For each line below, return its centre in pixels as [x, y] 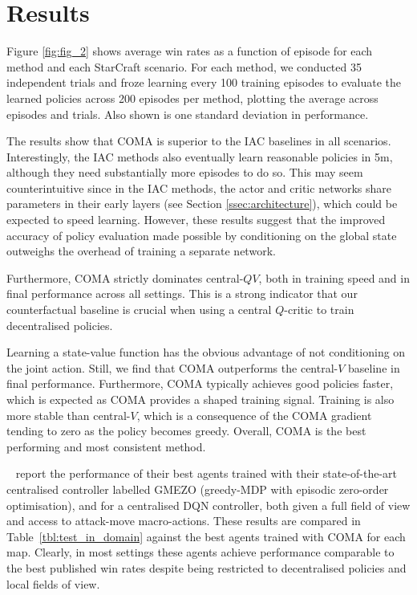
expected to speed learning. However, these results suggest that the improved [196, 220]
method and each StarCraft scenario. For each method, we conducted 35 [184, 66]
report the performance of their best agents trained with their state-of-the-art [206, 473]
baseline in [374, 367]
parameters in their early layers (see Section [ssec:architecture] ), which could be [202, 204]
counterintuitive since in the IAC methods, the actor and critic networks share [199, 187]
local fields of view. [53, 583]
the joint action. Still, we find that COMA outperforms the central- [172, 367]
